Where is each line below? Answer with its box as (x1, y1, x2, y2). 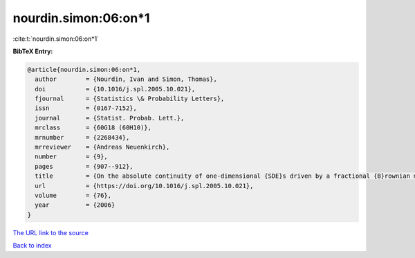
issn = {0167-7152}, (35, 104, 138, 112)
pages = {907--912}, (35, 163, 134, 170)
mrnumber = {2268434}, (35, 133, 130, 141)
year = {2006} (35, 201, 116, 209)
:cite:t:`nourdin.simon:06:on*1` (12, 35, 100, 43)
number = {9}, (35, 153, 109, 160)
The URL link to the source (12, 228, 89, 237)
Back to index (12, 241, 52, 250)
